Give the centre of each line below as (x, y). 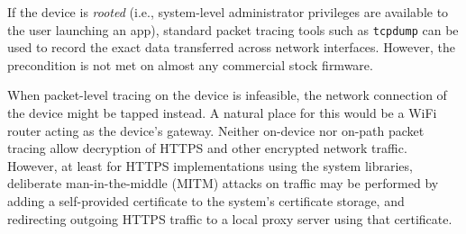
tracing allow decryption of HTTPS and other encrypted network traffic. (207, 148)
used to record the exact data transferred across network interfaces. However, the (231, 47)
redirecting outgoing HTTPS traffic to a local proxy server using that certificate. (230, 218)
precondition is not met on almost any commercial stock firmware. (190, 64)
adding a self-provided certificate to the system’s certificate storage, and (206, 201)
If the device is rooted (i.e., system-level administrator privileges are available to (228, 12)
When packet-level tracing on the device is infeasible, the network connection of (227, 95)
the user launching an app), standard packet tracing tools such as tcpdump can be (233, 29)
